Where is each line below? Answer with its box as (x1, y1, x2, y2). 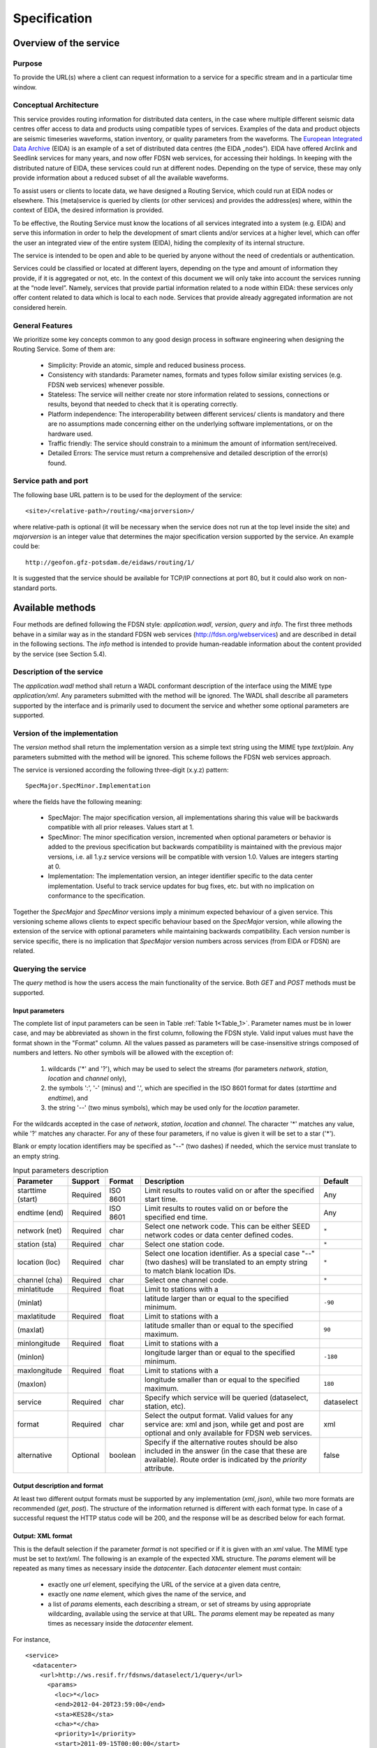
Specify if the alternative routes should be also (144, 1437, 298, 1447)
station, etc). (144, 1401, 186, 1411)
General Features (13, 320, 73, 330)
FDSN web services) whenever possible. (47, 380, 165, 389)
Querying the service (13, 963, 87, 973)
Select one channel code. (144, 1275, 228, 1284)
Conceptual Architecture (13, 100, 99, 110)
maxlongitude (17, 1366, 62, 1375)
